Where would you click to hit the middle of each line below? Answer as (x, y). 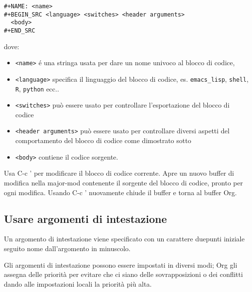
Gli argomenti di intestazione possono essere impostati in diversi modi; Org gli (121, 265)
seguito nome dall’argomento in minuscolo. (67, 248)
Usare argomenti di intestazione (85, 218)
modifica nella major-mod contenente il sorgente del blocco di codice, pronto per (124, 182)
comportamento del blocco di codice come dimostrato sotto (103, 140)
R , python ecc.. (37, 88)
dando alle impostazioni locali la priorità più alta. (78, 283)
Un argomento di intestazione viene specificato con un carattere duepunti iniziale (124, 239)
